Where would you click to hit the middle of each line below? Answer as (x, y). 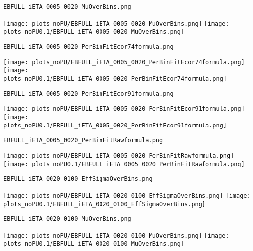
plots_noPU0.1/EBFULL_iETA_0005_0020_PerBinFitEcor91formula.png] (115, 125)
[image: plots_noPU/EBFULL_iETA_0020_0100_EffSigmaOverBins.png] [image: (127, 195)
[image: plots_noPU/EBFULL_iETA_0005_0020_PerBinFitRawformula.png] (119, 155)
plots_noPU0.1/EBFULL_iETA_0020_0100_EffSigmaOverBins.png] (105, 204)
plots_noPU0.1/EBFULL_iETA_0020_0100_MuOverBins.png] (94, 244)
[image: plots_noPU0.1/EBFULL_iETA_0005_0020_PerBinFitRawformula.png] (124, 164)
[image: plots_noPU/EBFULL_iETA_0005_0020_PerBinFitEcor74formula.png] (124, 62)
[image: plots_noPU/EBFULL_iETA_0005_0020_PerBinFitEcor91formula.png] (124, 109)
